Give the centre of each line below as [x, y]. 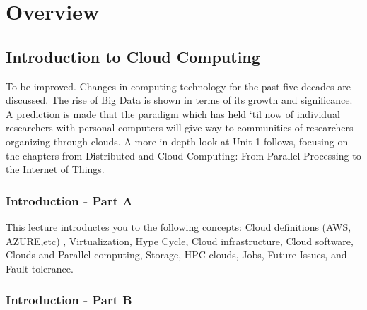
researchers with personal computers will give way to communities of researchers [180, 127]
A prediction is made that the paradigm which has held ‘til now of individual [173, 113]
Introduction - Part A [69, 200]
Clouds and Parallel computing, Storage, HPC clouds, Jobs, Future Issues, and [176, 255]
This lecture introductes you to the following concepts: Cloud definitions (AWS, [179, 226]
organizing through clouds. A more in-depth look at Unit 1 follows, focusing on [177, 141]
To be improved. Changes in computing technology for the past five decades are [178, 86]
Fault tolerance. [40, 268]
